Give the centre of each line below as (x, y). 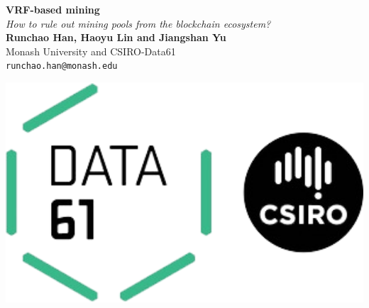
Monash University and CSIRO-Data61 (91, 51)
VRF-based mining (53, 9)
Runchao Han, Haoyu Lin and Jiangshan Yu (116, 37)
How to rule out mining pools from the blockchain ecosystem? (138, 23)
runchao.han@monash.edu (62, 66)
